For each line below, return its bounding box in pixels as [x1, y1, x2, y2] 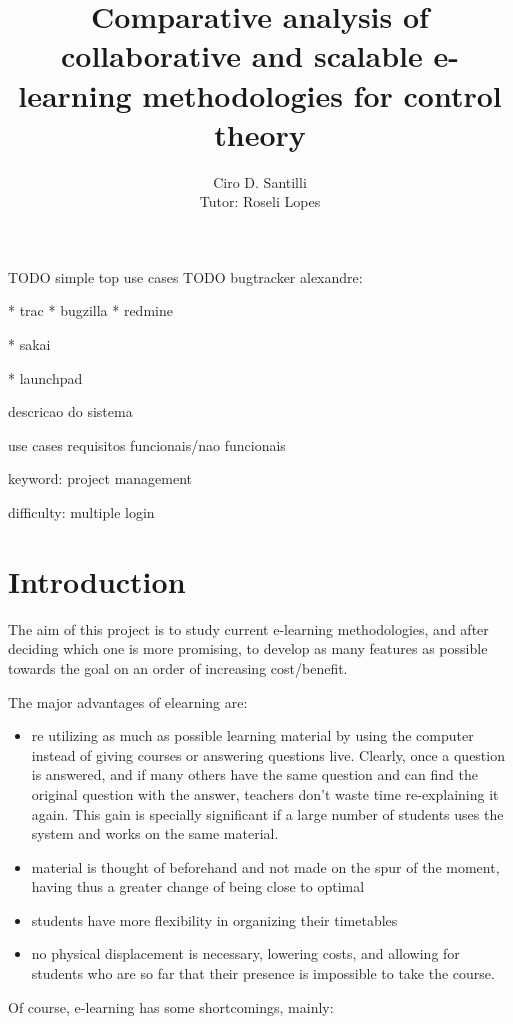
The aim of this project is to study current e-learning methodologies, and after [8, 618, 489, 639]
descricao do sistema [8, 401, 133, 422]
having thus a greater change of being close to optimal [31, 876, 365, 897]
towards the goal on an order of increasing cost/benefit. [8, 657, 348, 678]
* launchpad [8, 367, 83, 388]
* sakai [8, 334, 51, 355]
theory [214, 113, 306, 154]
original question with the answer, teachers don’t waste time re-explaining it [31, 783, 499, 804]
